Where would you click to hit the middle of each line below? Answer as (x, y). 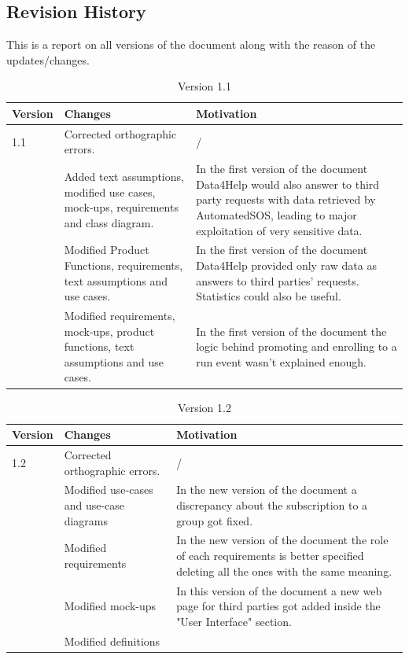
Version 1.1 (204, 86)
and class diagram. (109, 222)
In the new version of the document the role (282, 540)
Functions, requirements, (123, 265)
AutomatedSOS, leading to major (276, 215)
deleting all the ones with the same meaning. (284, 571)
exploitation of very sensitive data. (279, 230)
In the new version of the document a (267, 490)
